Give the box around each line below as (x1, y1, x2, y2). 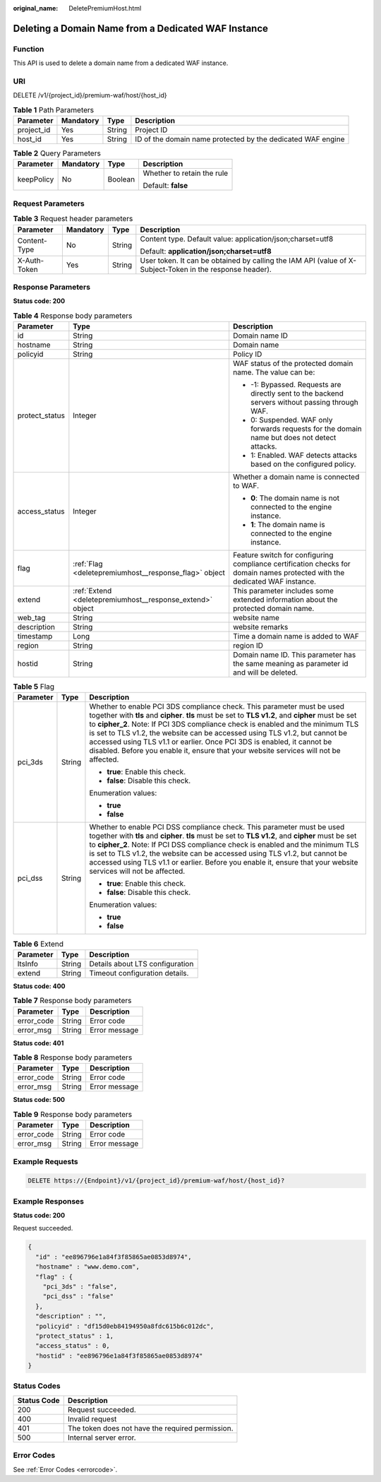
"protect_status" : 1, (35, 1332, 114, 1340)
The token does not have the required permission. (67, 1423, 234, 1433)
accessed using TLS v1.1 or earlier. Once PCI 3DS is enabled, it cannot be (89, 737, 332, 747)
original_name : (13, 4, 59, 12)
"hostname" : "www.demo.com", (35, 1263, 140, 1271)
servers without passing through (250, 398, 359, 408)
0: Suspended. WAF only (250, 415, 333, 425)
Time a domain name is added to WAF (233, 632, 360, 641)
